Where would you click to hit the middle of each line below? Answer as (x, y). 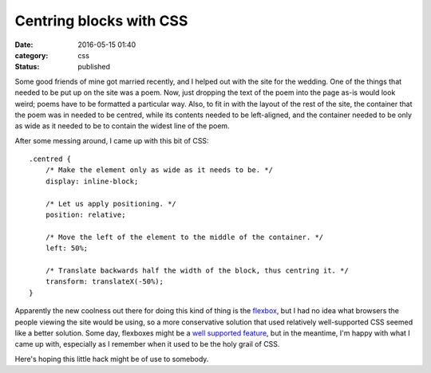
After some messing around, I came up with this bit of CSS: (112, 140)
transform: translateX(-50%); (104, 282)
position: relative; (85, 215)
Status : (27, 67)
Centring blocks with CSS (101, 21)
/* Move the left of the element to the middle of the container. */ (184, 237)
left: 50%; (67, 248)
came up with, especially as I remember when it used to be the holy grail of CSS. (147, 344)
